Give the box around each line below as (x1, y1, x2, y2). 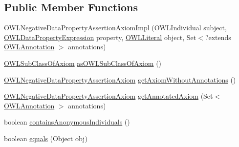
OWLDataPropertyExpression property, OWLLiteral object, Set (4, 32, 196, 42)
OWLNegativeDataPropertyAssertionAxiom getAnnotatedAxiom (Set (4, 91, 213, 101)
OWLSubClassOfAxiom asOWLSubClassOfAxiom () (4, 58, 162, 68)
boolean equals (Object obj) (4, 133, 87, 143)
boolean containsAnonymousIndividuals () (4, 117, 130, 127)
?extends (205, 32, 231, 42)
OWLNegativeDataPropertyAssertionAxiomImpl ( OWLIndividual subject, (4, 22, 227, 33)
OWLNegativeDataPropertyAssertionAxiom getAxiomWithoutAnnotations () (4, 74, 236, 84)
